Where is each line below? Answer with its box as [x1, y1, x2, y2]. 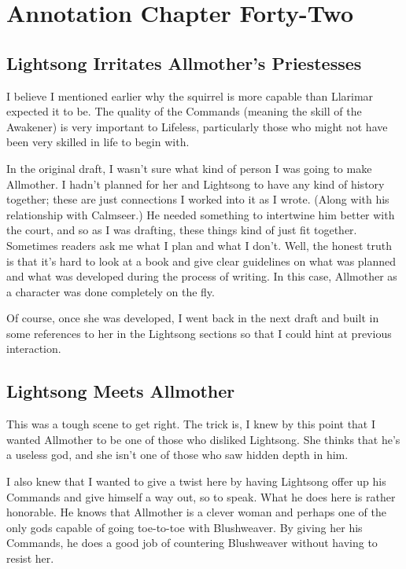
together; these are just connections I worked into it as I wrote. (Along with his [6, 191, 389, 207]
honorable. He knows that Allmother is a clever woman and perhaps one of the [6, 504, 386, 520]
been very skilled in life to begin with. [6, 134, 190, 150]
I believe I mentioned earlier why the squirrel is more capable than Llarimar [6, 87, 374, 104]
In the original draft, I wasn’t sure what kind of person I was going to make [6, 160, 372, 176]
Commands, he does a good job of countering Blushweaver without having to [6, 534, 378, 551]
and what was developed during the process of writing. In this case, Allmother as [6, 268, 397, 284]
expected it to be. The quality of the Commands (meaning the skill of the [6, 103, 362, 119]
